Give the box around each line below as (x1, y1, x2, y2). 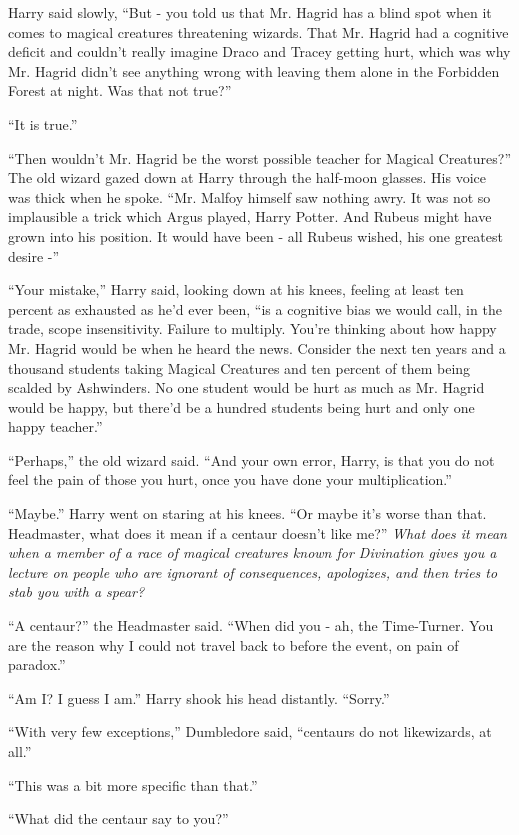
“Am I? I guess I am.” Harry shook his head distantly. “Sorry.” (8, 687, 390, 708)
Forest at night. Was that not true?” (8, 80, 232, 101)
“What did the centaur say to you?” (8, 808, 229, 829)
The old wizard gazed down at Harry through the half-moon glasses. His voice (8, 167, 487, 188)
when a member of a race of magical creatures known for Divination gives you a (8, 542, 497, 563)
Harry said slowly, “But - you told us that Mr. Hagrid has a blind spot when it (8, 2, 492, 22)
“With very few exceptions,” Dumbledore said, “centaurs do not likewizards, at (8, 721, 492, 742)
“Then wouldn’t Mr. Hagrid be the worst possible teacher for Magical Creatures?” (8, 147, 512, 168)
